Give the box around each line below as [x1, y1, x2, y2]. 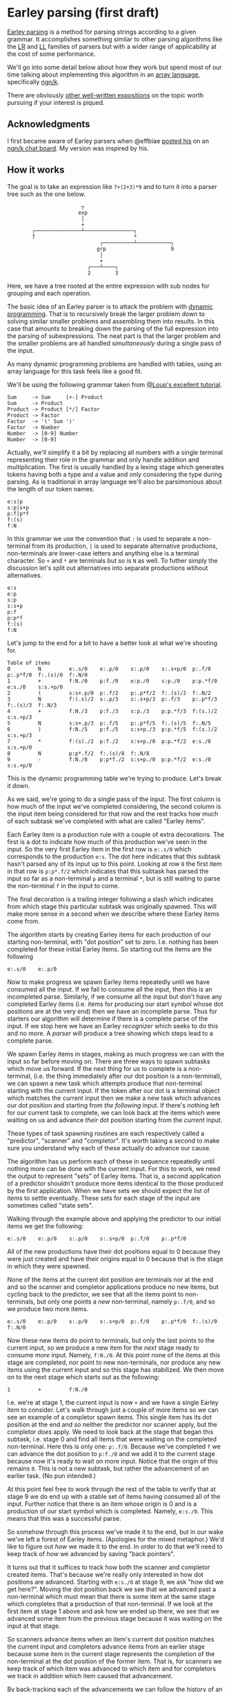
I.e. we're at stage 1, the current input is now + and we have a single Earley [7, 1398, 219, 1406]
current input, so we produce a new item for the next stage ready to [7, 1344, 200, 1352]
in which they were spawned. [7, 1261, 91, 1270]
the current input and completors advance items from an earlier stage [7, 1642, 205, 1651]
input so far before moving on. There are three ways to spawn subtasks [7, 1057, 210, 1065]
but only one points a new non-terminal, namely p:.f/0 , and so [37, 1297, 216, 1306]
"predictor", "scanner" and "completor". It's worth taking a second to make [7, 1137, 220, 1145]
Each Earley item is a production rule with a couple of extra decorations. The [7, 830, 225, 838]
